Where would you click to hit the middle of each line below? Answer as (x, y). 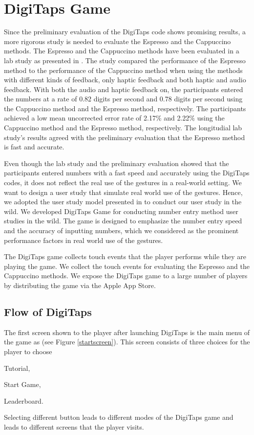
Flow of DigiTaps (48, 311)
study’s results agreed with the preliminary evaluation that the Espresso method (125, 137)
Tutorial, (17, 368)
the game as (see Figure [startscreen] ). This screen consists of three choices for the (127, 342)
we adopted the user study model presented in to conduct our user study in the (123, 202)
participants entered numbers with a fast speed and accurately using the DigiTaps (127, 173)
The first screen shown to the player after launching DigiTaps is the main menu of (127, 332)
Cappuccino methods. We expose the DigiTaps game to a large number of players (126, 276)
